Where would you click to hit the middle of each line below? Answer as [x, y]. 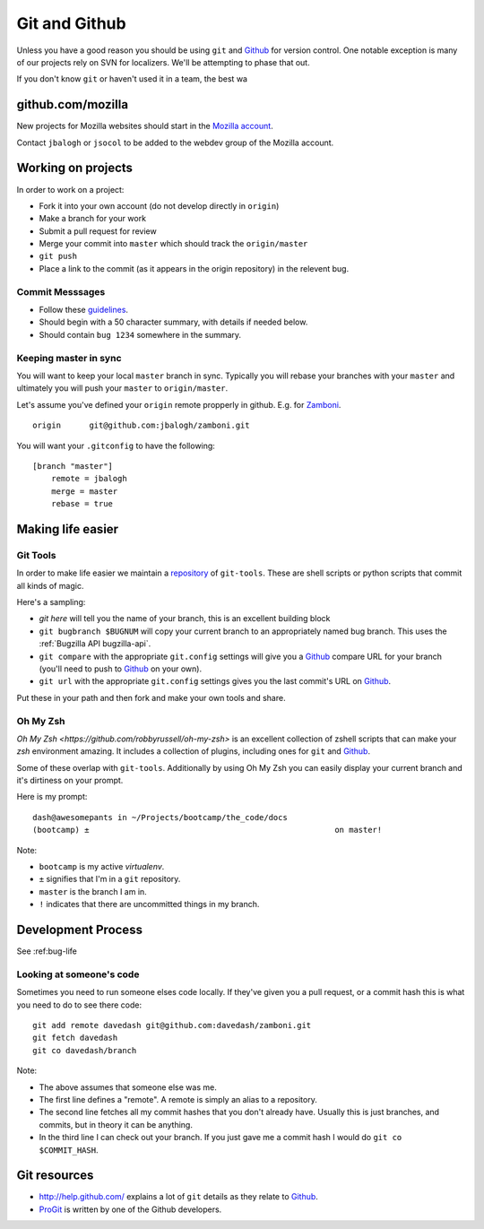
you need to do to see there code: [79, 1005]
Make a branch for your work [93, 219]
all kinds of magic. [50, 585]
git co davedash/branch [85, 1050]
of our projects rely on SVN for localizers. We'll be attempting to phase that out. [163, 62]
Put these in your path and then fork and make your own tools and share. [151, 697]
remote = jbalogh [89, 479]
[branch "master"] [73, 466]
